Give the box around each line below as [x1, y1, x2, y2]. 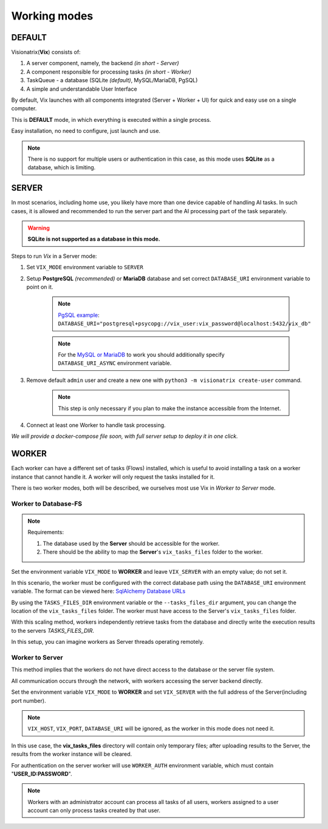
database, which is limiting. [27, 164, 96, 171]
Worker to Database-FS [11, 499, 82, 508]
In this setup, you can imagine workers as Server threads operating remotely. [11, 638, 204, 646]
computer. [11, 105, 37, 112]
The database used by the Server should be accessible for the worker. [43, 540, 220, 547]
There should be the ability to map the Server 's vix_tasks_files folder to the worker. [43, 548, 263, 556]
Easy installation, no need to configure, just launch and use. [11, 127, 161, 135]
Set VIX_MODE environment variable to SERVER [26, 264, 144, 271]
